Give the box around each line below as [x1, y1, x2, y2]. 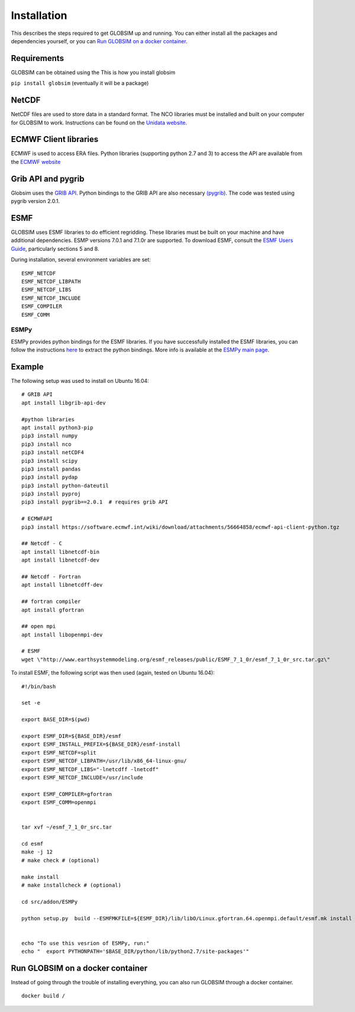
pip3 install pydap [21, 474, 78, 481]
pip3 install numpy [21, 433, 78, 439]
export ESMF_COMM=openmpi [21, 799, 97, 806]
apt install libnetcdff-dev [21, 582, 103, 588]
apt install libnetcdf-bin [21, 548, 100, 555]
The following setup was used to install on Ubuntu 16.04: [11, 377, 149, 384]
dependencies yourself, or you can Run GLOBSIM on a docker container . [11, 37, 188, 44]
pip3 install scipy [21, 457, 78, 464]
